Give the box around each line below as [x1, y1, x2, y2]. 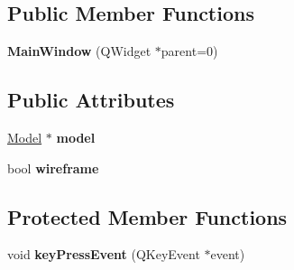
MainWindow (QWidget [7, 42, 152, 61]
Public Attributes [7, 86, 175, 114]
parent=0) [161, 42, 218, 61]
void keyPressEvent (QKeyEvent [7, 245, 200, 264]
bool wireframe [7, 158, 99, 177]
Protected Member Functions [7, 202, 288, 230]
